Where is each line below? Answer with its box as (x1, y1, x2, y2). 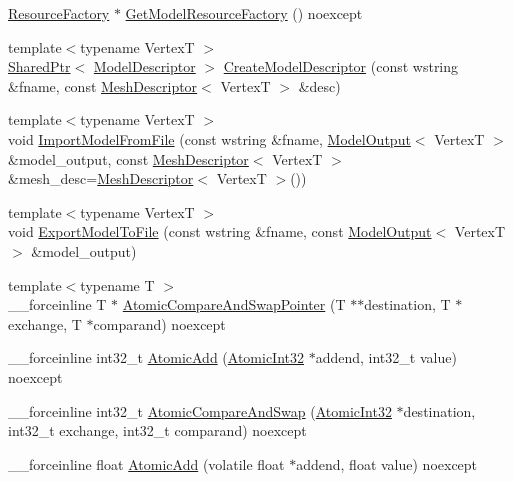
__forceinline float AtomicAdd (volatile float (8, 453, 285, 474)
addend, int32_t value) (315, 347, 457, 368)
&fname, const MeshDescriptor (8, 75, 198, 96)
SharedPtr (8, 56, 71, 77)
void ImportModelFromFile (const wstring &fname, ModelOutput (8, 128, 411, 149)
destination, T (364, 294, 451, 315)
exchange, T (8, 313, 82, 334)
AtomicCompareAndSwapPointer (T (122, 294, 346, 315)
